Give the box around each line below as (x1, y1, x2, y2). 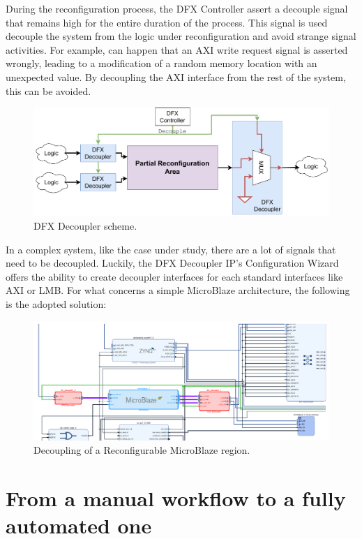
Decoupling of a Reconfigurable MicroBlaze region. (33, 443, 250, 457)
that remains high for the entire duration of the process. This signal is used (6, 15, 328, 29)
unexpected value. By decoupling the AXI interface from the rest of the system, (6, 69, 346, 84)
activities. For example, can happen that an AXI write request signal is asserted (6, 42, 348, 57)
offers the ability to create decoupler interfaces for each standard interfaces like (6, 269, 343, 283)
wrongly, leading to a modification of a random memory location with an (6, 56, 317, 71)
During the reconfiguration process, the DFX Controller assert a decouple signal (6, 1, 348, 15)
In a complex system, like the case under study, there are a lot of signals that (6, 242, 336, 256)
